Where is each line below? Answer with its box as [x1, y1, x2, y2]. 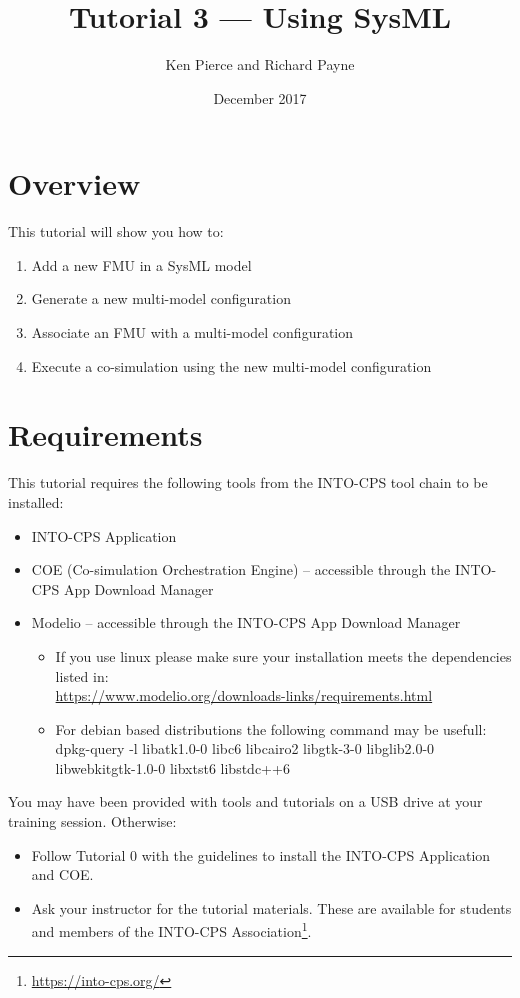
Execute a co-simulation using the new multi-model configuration [31, 355, 432, 376]
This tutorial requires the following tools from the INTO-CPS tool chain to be [8, 472, 488, 493]
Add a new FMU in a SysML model [31, 254, 252, 275]
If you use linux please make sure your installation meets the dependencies [55, 645, 512, 666]
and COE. [31, 864, 94, 885]
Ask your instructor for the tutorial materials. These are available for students [31, 897, 512, 918]
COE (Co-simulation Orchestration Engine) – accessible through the [31, 559, 451, 580]
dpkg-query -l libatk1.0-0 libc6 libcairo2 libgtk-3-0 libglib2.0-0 [55, 738, 435, 759]
